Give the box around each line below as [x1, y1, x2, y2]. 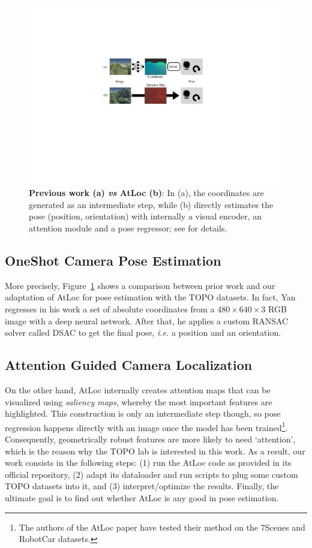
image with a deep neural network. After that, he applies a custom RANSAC [5, 314, 289, 327]
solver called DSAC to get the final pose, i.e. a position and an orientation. [5, 326, 281, 339]
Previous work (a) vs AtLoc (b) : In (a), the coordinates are [29, 186, 264, 199]
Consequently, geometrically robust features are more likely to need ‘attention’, [5, 433, 296, 445]
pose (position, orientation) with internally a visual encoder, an [29, 210, 262, 222]
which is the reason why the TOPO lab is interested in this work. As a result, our [5, 444, 305, 457]
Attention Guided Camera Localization [5, 356, 253, 374]
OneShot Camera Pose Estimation [5, 251, 221, 270]
